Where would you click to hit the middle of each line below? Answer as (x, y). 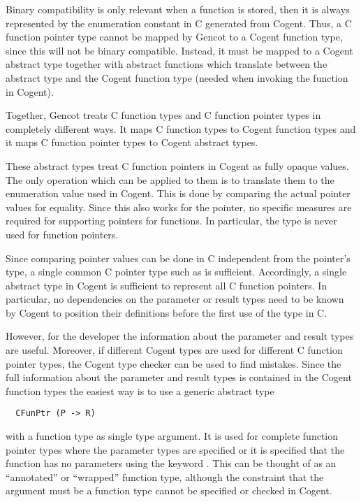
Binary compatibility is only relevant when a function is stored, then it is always (178, 9)
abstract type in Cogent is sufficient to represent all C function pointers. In (167, 285)
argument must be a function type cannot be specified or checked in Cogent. (169, 490)
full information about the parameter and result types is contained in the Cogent (179, 377)
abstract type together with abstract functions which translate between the (167, 64)
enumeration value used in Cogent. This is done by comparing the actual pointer (178, 193)
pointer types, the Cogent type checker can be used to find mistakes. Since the (174, 363)
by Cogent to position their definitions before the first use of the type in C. (167, 312)
